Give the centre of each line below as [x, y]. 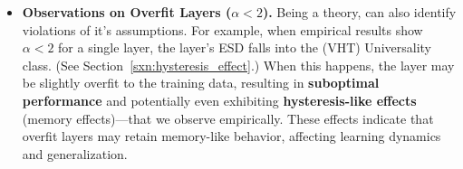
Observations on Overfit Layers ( [127, 12]
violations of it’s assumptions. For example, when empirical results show [222, 29]
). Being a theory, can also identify [359, 12]
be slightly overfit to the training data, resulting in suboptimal [201, 83]
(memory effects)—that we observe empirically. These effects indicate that [228, 118]
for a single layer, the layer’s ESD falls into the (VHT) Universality [245, 47]
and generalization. [75, 153]
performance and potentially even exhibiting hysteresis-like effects [219, 100]
